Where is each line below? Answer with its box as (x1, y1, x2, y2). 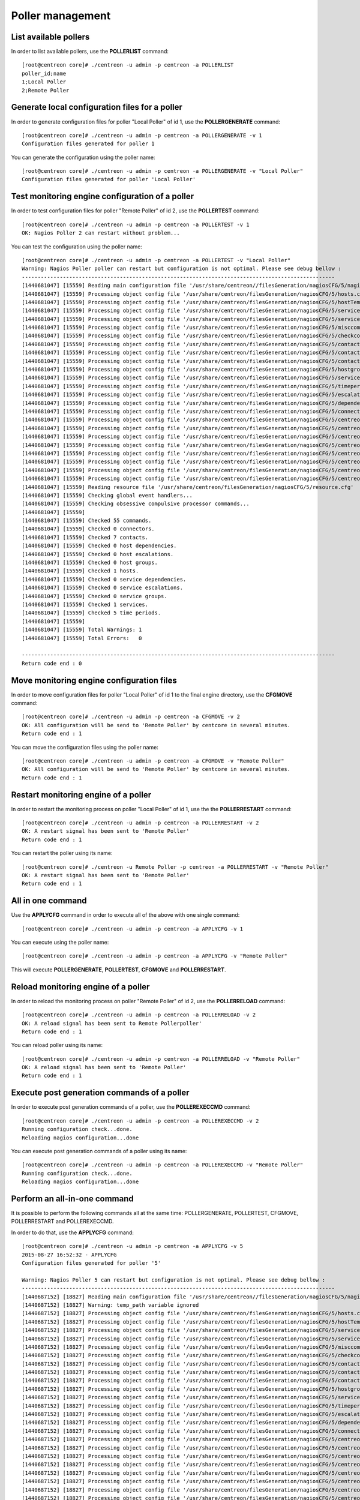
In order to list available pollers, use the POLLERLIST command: (11, 48, 169, 55)
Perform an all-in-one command (11, 1193, 134, 1204)
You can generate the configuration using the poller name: (11, 154, 155, 161)
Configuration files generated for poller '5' (22, 1259, 161, 1266)
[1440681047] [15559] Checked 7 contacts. (22, 534, 149, 541)
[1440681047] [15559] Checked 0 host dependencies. (22, 542, 177, 549)
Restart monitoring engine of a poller (11, 790, 152, 800)
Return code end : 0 (22, 660, 82, 667)
